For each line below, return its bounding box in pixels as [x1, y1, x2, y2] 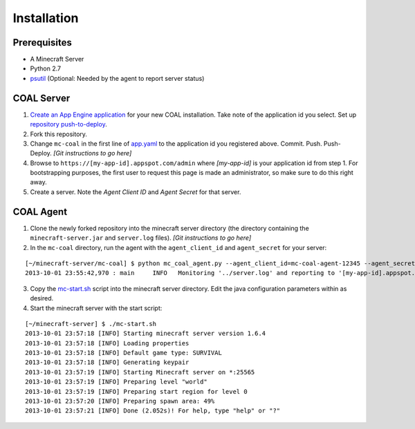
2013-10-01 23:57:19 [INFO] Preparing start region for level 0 [25, 388, 248, 395]
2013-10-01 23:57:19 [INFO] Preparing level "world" [25, 378, 207, 386]
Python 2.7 [30, 64, 62, 73]
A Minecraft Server [30, 55, 84, 64]
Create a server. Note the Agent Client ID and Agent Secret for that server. [30, 187, 241, 196]
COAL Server [12, 92, 71, 104]
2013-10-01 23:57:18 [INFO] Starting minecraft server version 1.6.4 [25, 330, 266, 338]
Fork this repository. [30, 130, 88, 138]
